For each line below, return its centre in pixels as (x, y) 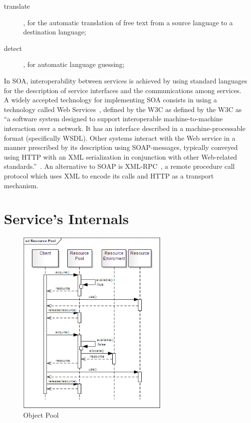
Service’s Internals (66, 219)
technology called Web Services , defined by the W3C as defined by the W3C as (123, 109)
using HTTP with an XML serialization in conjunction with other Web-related (121, 156)
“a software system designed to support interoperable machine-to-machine (113, 119)
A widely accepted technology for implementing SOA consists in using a (111, 100)
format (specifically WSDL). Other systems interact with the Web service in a (120, 138)
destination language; (55, 32)
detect (13, 48)
